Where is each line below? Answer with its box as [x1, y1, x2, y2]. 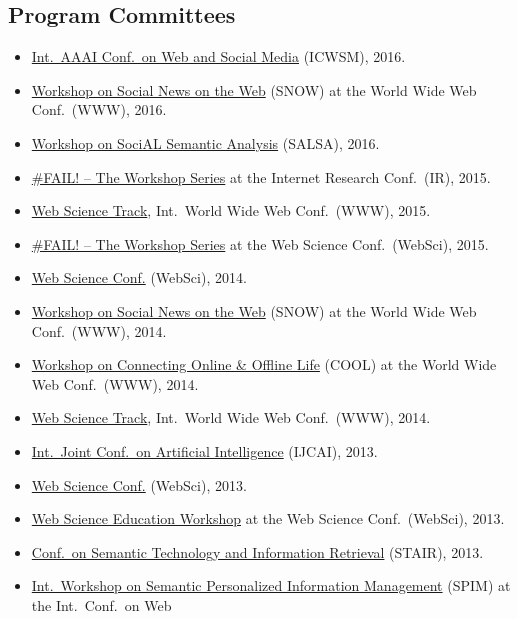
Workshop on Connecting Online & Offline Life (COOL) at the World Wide [31, 354, 497, 375]
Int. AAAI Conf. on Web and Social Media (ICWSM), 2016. [31, 46, 406, 67]
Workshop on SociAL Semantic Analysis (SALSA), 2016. [31, 132, 380, 153]
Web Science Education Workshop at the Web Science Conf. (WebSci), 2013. [31, 508, 505, 529]
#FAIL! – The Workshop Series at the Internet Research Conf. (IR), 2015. [31, 166, 491, 187]
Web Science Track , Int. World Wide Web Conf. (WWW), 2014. [31, 407, 431, 428]
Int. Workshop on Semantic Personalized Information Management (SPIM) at [31, 575, 511, 596]
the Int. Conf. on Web [31, 594, 172, 615]
